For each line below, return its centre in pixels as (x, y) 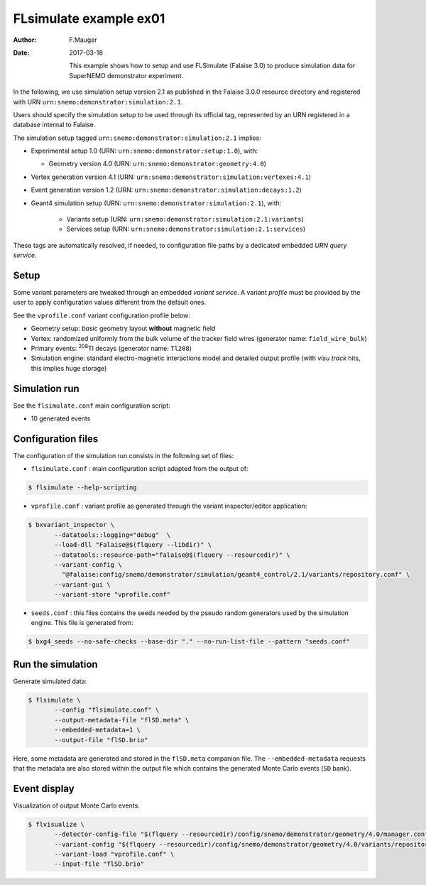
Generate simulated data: (50, 681)
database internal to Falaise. (54, 125)
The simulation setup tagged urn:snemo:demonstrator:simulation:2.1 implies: (137, 138)
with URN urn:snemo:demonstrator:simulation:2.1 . (98, 102)
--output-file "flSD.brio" (101, 740)
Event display (44, 788)
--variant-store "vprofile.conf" (112, 594)
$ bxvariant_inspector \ (71, 525)
